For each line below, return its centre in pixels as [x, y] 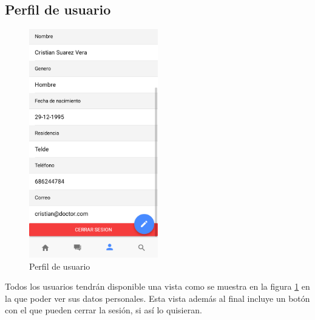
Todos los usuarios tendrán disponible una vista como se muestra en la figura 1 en [157, 286]
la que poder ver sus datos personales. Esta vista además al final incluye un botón [157, 298]
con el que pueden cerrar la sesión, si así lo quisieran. [103, 310]
